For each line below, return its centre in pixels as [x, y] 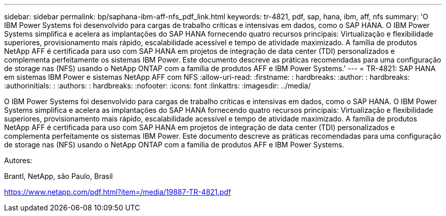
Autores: [18, 160]
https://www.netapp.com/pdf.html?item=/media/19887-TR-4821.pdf [118, 192]
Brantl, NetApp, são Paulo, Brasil [59, 176]
